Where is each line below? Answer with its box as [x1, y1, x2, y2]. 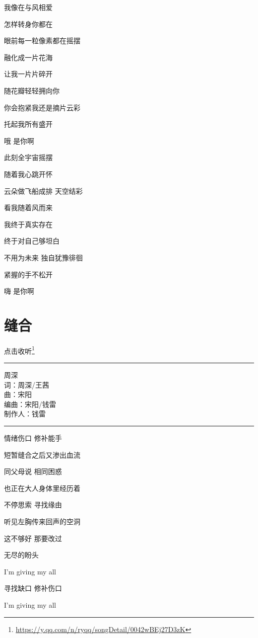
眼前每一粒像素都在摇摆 [4, 35, 80, 46]
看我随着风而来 [4, 202, 53, 213]
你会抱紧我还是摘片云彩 [4, 102, 80, 112]
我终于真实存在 [4, 219, 53, 229]
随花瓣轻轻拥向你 [4, 85, 60, 95]
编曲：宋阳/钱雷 [4, 399, 56, 409]
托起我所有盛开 [4, 119, 53, 129]
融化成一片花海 [4, 52, 53, 62]
